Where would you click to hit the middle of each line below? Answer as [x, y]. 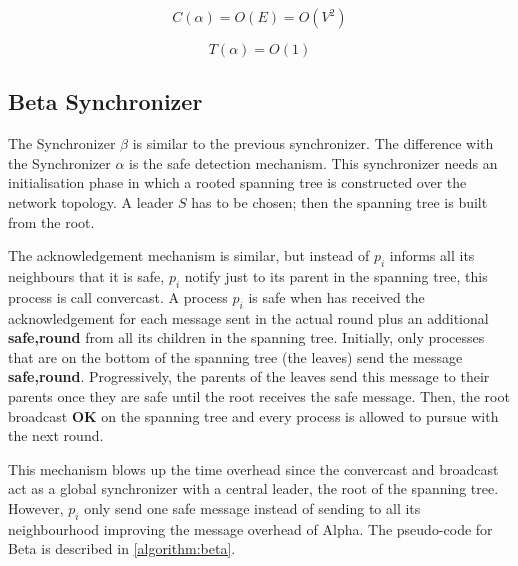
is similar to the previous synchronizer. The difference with [313, 143]
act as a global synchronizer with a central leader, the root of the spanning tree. [253, 488]
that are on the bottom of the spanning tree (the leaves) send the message [235, 356]
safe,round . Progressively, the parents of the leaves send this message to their [249, 376]
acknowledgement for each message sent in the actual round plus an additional [248, 317]
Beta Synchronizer [105, 101]
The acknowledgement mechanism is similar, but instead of [189, 255]
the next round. [56, 435]
